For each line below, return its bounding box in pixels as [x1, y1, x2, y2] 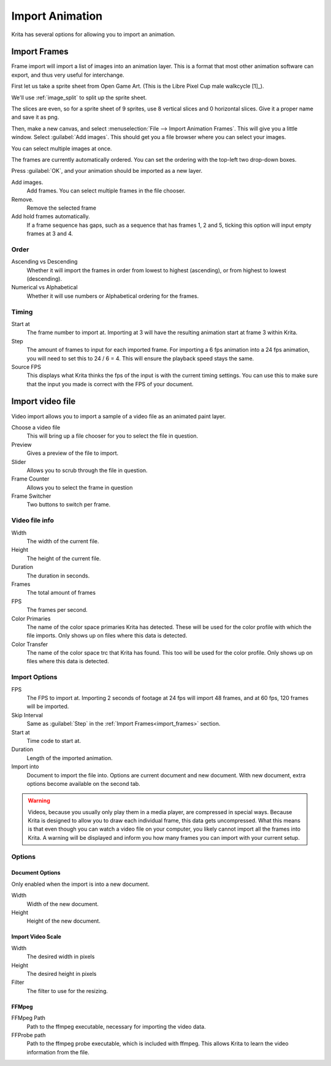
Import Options [11, 673, 58, 682]
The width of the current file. [26, 538, 99, 545]
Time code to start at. [26, 737, 82, 744]
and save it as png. [11, 113, 59, 121]
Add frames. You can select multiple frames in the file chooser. [26, 187, 186, 194]
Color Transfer [11, 641, 48, 648]
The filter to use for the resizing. [26, 987, 108, 994]
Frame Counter [11, 475, 50, 482]
